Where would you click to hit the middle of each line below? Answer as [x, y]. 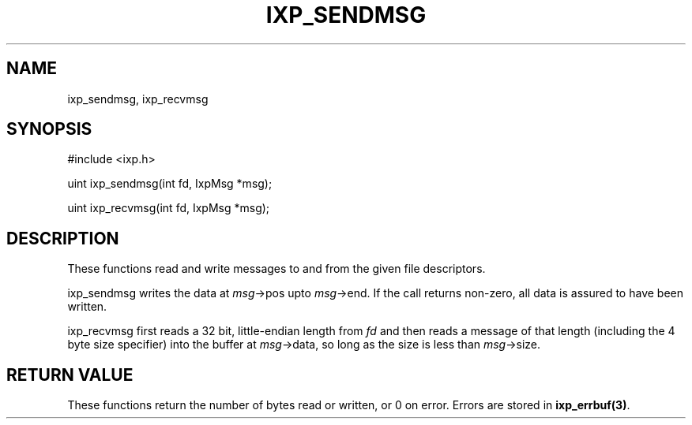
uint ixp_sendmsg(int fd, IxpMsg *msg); [170, 184]
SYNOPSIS [49, 129]
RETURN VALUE [70, 375]
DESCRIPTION [63, 238]
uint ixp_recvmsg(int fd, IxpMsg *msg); [169, 208]
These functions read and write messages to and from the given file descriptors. [276, 269]
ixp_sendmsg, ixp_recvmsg [138, 99]
